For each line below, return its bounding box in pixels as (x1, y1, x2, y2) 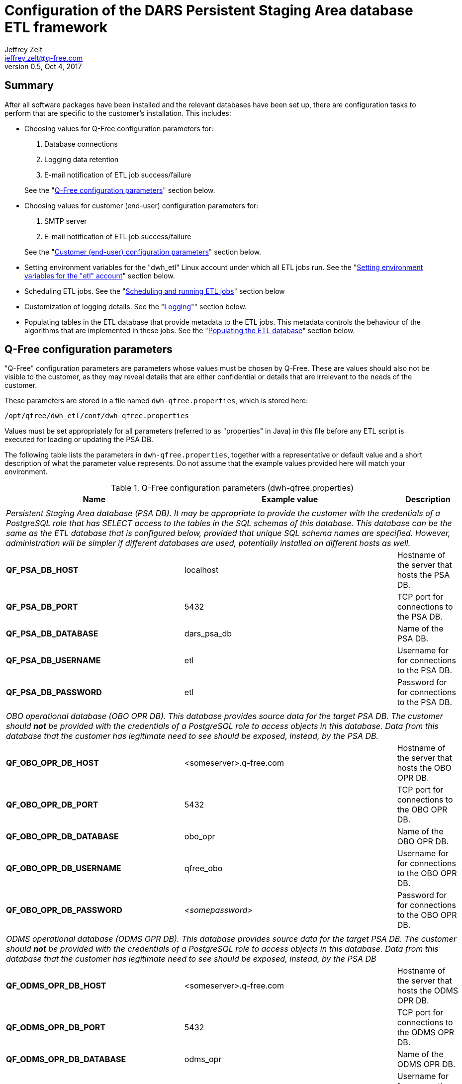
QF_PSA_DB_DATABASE (6, 629, 98, 639)
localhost (184, 565, 219, 575)
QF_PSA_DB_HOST (6, 565, 79, 575)
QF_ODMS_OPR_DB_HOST (6, 981, 106, 991)
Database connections (44, 139, 118, 148)
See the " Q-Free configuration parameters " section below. (24, 185, 215, 194)
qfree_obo (184, 863, 223, 874)
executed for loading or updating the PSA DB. (4, 435, 154, 444)
